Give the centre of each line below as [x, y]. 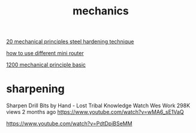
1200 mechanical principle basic [46, 65]
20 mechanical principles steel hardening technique [70, 42]
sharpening [35, 89]
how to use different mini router [45, 53]
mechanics [101, 11]
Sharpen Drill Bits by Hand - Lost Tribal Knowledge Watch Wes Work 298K [98, 105]
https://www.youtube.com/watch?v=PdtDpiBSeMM [70, 123]
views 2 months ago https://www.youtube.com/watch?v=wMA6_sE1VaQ [95, 112]
